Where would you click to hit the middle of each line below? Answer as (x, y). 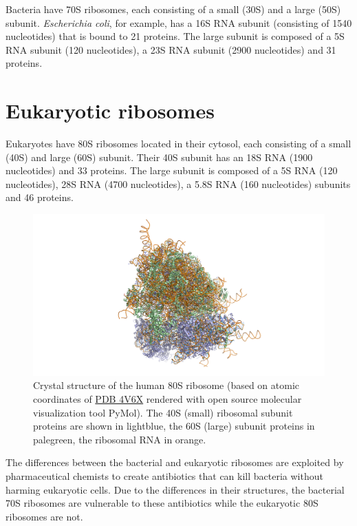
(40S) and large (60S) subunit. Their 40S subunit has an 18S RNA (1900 (159, 157)
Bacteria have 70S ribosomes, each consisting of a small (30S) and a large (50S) (173, 9)
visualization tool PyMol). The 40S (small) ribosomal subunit (163, 412)
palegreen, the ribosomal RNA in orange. (120, 439)
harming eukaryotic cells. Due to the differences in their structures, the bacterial (175, 489)
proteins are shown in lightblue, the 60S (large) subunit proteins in (174, 426)
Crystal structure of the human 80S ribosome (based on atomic (166, 385)
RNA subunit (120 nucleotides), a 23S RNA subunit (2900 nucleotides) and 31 (171, 49)
